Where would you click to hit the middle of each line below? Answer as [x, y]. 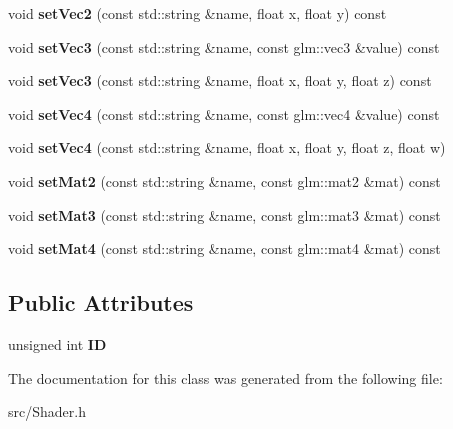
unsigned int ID [57, 343]
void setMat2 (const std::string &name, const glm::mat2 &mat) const [224, 180]
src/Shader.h [47, 411]
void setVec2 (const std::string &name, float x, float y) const [197, 13]
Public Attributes [101, 302]
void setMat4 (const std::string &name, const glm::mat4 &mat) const [224, 248]
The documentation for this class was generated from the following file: [225, 377]
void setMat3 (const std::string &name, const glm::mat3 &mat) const [224, 214]
